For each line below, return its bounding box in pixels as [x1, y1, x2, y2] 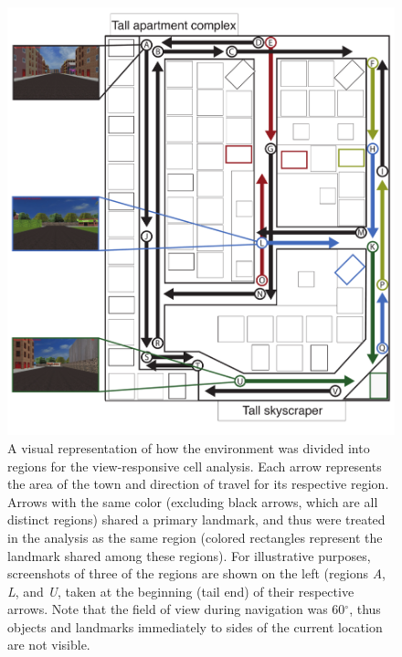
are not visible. [7, 635, 90, 654]
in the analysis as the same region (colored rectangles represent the [7, 527, 383, 546]
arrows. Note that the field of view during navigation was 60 [7, 599, 345, 619]
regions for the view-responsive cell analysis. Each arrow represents [7, 456, 382, 475]
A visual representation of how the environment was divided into [7, 438, 370, 457]
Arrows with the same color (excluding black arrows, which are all [7, 492, 378, 511]
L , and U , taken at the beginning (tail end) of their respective [7, 581, 354, 600]
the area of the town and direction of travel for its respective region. [7, 474, 389, 493]
